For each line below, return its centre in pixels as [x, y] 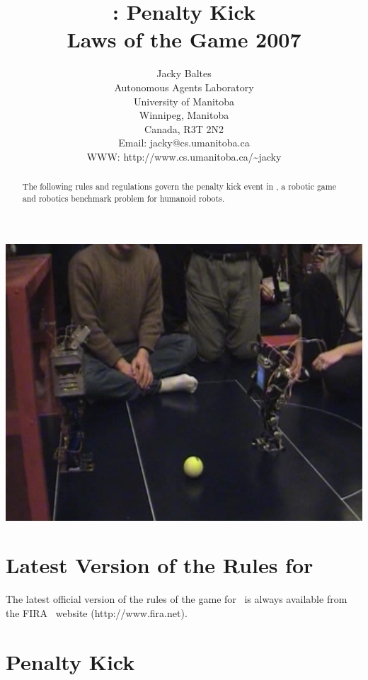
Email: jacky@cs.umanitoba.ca [184, 143]
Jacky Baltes [184, 73]
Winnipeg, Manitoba [184, 115]
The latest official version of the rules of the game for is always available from [177, 599]
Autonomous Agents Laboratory [184, 87]
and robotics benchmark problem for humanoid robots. [123, 198]
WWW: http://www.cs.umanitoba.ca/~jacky [184, 156]
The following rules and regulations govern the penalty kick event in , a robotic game [179, 186]
